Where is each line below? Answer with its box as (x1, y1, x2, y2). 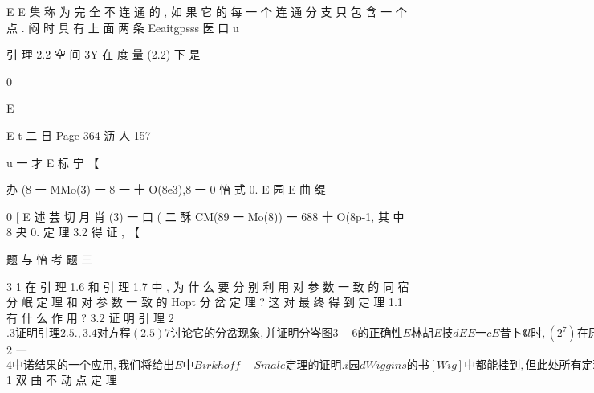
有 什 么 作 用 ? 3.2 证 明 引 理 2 (6, 309, 174, 325)
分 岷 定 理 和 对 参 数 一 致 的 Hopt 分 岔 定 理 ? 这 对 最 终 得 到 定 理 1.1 (6, 293, 403, 310)
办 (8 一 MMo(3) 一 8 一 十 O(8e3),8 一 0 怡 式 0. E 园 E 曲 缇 (6, 181, 326, 198)
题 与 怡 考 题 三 (6, 250, 93, 267)
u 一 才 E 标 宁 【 (6, 154, 100, 170)
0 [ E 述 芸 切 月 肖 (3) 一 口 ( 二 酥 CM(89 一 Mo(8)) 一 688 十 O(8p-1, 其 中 (6, 207, 405, 224)
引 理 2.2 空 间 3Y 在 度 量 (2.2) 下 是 (6, 46, 201, 63)
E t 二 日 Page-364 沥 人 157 (6, 126, 151, 143)
